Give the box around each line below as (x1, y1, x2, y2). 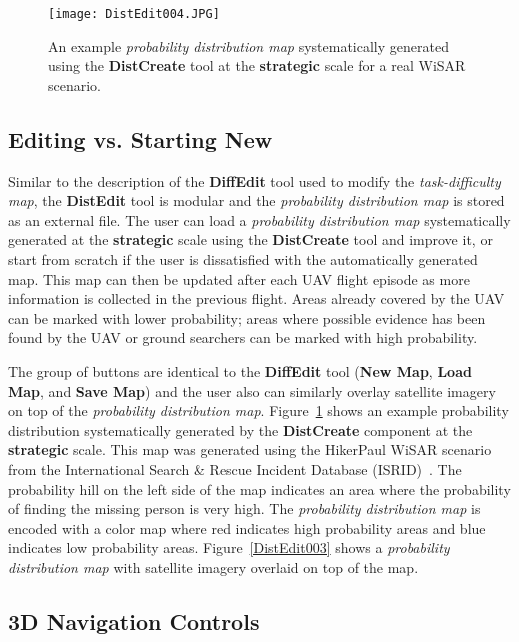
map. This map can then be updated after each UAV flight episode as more (8, 268, 470, 289)
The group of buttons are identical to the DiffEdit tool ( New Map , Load (8, 360, 472, 381)
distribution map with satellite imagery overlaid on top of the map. (8, 556, 419, 577)
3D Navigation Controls (8, 605, 260, 636)
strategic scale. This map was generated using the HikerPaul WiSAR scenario (8, 439, 492, 460)
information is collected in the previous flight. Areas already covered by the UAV (8, 288, 505, 309)
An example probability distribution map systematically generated (48, 35, 449, 56)
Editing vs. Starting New (8, 123, 273, 154)
